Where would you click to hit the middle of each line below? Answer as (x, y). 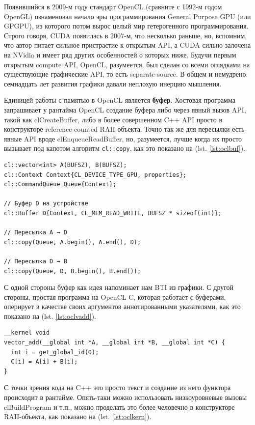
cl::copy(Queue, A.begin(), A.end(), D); (73, 242)
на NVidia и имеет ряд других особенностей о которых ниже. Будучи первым (120, 54)
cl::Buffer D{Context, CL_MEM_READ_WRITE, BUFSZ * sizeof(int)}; (113, 213)
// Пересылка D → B (36, 261)
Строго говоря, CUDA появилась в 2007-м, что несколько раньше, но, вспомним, (126, 35)
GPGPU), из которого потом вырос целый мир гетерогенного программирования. (126, 26)
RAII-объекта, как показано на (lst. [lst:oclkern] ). (78, 416)
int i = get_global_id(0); (55, 352)
